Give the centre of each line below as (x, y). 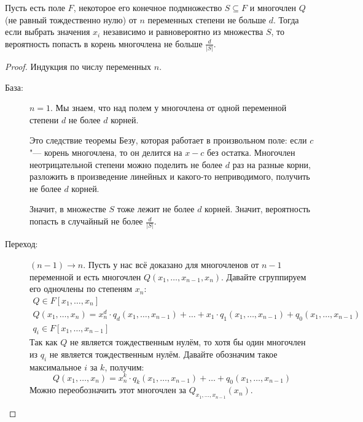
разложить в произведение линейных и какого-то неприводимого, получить (170, 176)
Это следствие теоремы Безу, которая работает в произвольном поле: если (168, 140)
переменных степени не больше (207, 19)
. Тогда (286, 19)
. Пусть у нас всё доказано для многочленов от (171, 264)
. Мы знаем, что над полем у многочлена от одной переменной (169, 108)
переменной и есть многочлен (85, 276)
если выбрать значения (48, 32)
